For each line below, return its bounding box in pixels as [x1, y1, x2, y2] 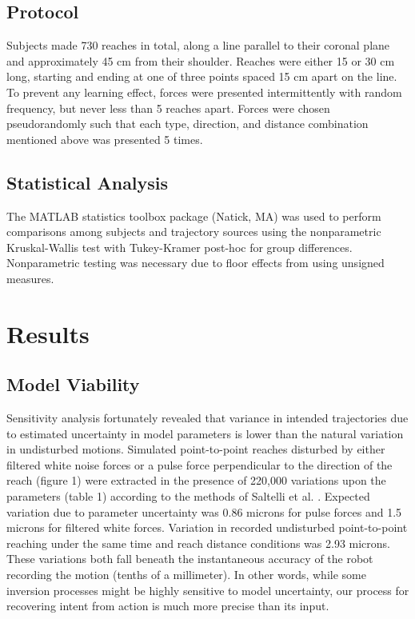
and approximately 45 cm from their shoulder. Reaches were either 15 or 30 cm [6, 52, 395, 69]
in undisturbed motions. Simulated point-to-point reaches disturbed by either [6, 441, 385, 457]
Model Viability [6, 372, 140, 397]
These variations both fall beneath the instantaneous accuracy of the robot [6, 550, 373, 567]
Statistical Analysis [6, 170, 169, 194]
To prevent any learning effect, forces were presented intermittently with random [6, 83, 402, 100]
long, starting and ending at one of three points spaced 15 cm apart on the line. [6, 68, 397, 85]
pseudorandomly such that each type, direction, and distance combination [6, 115, 369, 132]
